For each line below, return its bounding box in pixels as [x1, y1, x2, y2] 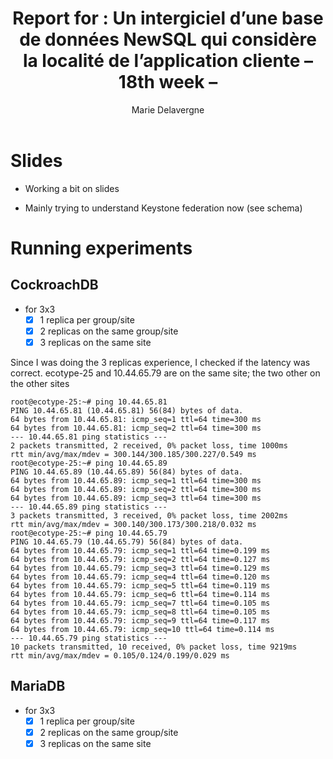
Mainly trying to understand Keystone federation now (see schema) [24, 202, 303, 214]
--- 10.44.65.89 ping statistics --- [10, 502, 168, 512]
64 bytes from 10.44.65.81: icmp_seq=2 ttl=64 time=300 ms [10, 423, 262, 433]
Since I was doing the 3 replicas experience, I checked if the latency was [10, 356, 311, 368]
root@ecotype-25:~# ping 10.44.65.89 [10, 458, 168, 468]
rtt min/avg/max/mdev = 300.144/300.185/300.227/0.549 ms [10, 449, 257, 459]
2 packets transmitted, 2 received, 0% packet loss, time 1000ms [10, 440, 288, 451]
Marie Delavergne [131, 103, 205, 116]
